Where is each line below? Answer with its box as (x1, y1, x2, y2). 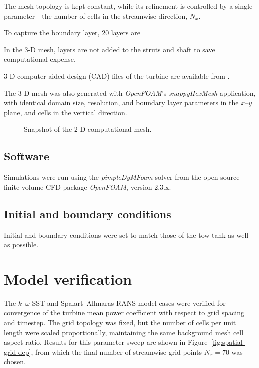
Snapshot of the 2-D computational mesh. (24, 124, 152, 134)
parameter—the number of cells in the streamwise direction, (4, 10, 188, 21)
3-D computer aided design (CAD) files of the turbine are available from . (4, 70, 230, 81)
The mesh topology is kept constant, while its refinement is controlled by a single (4, 1, 253, 11)
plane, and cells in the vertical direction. (4, 107, 127, 117)
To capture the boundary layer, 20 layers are (4, 27, 140, 38)
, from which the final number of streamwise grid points (31, 346, 202, 357)
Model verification (4, 268, 132, 289)
